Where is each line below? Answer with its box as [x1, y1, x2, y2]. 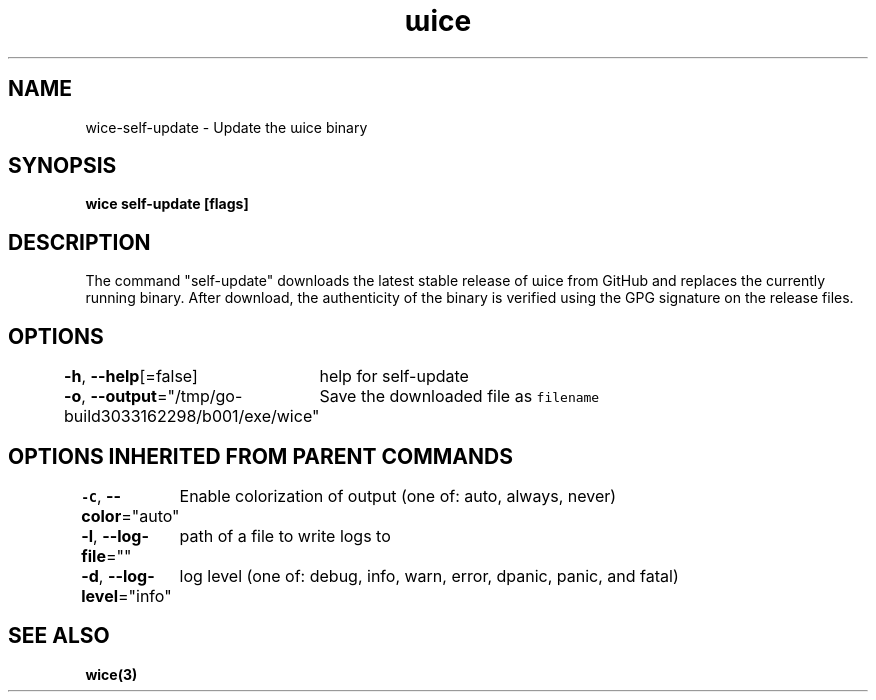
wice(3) [85, 665, 138, 683]
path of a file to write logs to [179, 525, 391, 546]
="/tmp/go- [156, 386, 243, 407]
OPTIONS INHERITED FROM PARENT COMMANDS [8, 443, 513, 469]
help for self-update [319, 366, 469, 387]
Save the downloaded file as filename [319, 386, 600, 407]
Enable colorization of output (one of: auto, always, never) [179, 485, 617, 506]
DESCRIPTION [8, 229, 151, 255]
